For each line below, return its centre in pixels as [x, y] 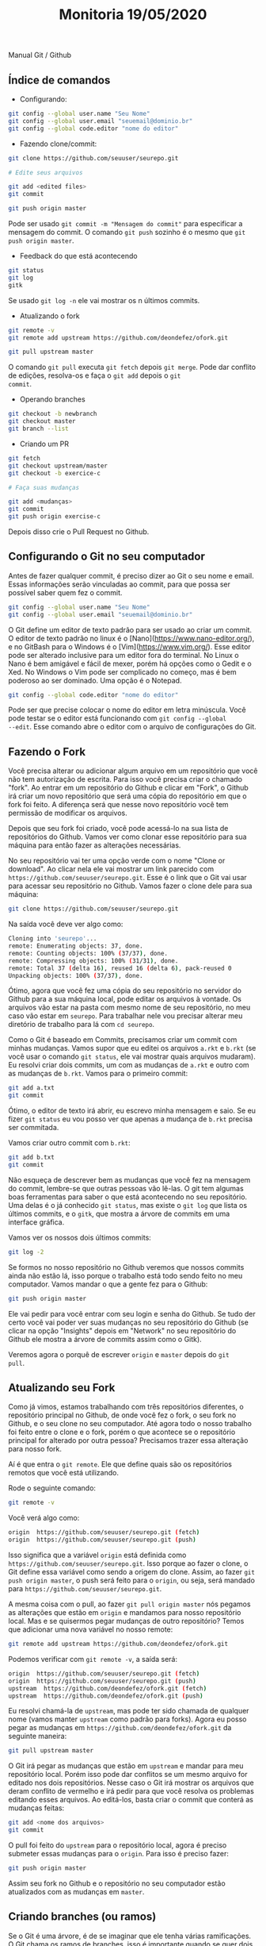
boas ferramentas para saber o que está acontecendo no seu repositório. [128, 1197]
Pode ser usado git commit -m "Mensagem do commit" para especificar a [125, 223]
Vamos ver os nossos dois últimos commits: [80, 1237]
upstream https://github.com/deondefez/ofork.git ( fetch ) [108, 1688]
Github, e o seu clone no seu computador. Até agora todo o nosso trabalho [130, 1424]
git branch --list [38, 429]
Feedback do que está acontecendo [78, 256]
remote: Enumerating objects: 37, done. [76, 946]
